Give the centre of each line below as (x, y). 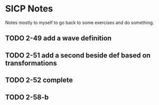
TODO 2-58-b (27, 97)
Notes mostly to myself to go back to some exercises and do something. (79, 22)
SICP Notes (29, 9)
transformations (31, 63)
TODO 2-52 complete (39, 80)
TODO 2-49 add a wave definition (58, 38)
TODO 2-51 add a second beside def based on (78, 55)
